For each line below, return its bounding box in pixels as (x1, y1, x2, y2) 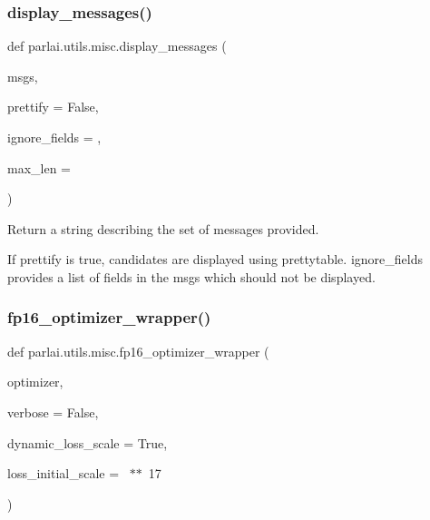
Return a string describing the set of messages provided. (7, 219, 319, 238)
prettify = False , (7, 97, 99, 116)
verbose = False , (7, 402, 99, 421)
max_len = (7, 158, 71, 177)
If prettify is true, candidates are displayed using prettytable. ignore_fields (7, 250, 423, 269)
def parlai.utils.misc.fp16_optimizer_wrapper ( (7, 341, 269, 360)
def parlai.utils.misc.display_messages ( (7, 36, 227, 55)
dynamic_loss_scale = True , (7, 433, 168, 452)
